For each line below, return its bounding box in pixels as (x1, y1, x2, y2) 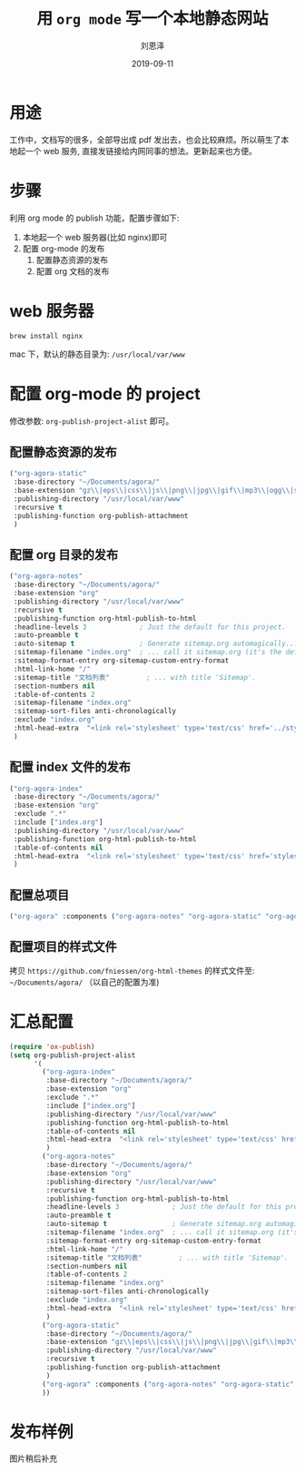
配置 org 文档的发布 (35, 265, 110, 277)
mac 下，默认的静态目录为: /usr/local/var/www (9, 348, 185, 359)
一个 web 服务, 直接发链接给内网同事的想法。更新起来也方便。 (25, 145, 257, 156)
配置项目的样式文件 (9, 939, 117, 955)
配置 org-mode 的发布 (22, 242, 105, 254)
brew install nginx (9, 331, 84, 340)
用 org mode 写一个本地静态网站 (36, 8, 269, 29)
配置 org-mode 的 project (9, 383, 202, 404)
